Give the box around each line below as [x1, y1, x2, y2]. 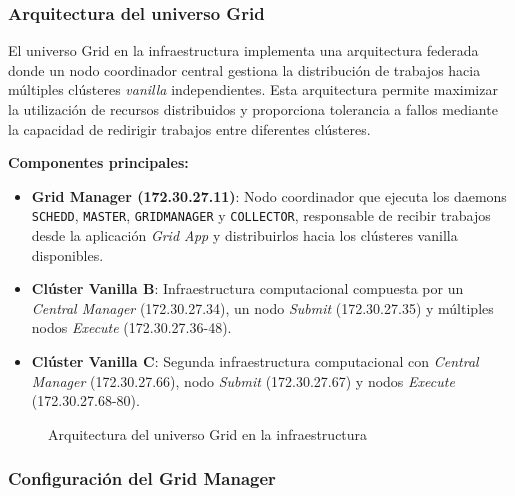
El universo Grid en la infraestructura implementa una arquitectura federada [8, 40, 479, 61]
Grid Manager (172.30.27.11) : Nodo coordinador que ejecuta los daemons [31, 185, 507, 206]
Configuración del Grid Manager [8, 466, 276, 491]
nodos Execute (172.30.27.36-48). [31, 317, 232, 338]
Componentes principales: [8, 152, 189, 173]
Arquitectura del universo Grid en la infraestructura [48, 423, 368, 444]
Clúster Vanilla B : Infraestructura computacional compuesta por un [31, 278, 464, 299]
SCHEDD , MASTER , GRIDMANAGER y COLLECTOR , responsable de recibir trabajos [31, 205, 491, 226]
